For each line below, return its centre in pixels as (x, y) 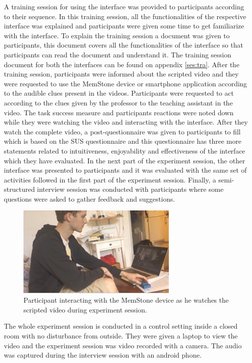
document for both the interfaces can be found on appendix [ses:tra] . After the (122, 64)
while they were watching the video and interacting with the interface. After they (126, 122)
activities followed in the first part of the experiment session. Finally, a (110, 179)
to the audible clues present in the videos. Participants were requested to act (119, 93)
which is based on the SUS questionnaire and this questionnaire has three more (123, 141)
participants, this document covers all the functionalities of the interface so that (124, 45)
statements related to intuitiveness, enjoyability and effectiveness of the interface (125, 150)
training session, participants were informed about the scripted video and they (121, 74)
